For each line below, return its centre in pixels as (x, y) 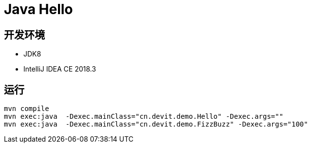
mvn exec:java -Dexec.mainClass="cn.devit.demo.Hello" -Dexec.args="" (144, 117)
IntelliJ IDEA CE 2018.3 (60, 69)
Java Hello (39, 9)
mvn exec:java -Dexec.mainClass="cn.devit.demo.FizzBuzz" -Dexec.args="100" (156, 124)
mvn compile (27, 109)
